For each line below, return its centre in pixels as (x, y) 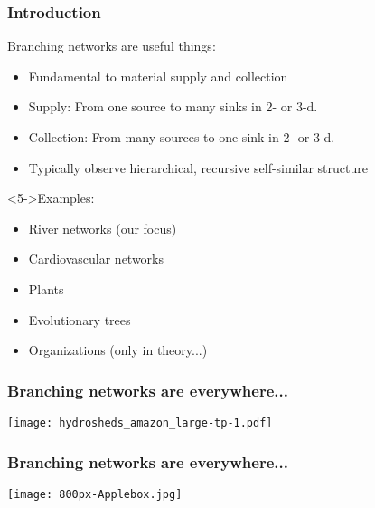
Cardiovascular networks (96, 259)
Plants (46, 288)
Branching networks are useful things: (112, 46)
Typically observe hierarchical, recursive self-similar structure (198, 167)
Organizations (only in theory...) (118, 350)
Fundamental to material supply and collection (158, 76)
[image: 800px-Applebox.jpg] (95, 494)
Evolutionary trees (80, 319)
